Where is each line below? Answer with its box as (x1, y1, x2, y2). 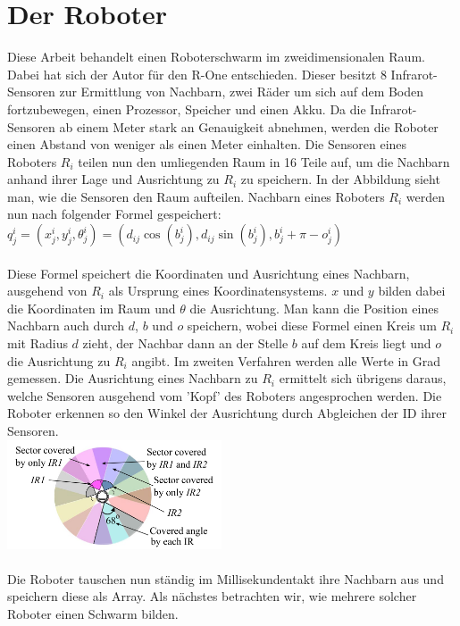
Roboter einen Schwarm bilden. (7, 604, 179, 622)
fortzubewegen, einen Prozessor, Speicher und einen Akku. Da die (7, 99, 366, 118)
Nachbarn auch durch (7, 316, 125, 335)
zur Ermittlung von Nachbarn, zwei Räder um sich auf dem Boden (59, 82, 424, 101)
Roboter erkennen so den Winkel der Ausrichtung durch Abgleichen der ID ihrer (7, 404, 447, 422)
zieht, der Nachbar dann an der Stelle (82, 334, 289, 353)
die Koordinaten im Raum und (7, 298, 176, 317)
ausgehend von (7, 281, 88, 300)
